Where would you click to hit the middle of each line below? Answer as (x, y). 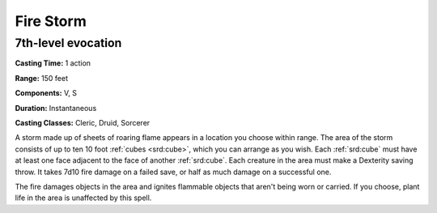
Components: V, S (46, 93)
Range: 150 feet (42, 78)
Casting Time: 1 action (53, 63)
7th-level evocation (68, 43)
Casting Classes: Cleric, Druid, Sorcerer (83, 122)
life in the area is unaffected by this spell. (83, 198)
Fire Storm (51, 21)
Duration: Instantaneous (56, 108)
